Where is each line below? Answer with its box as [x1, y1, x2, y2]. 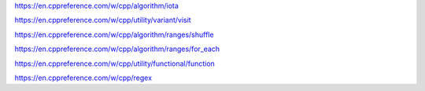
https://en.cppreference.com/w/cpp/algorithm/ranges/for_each [14, 44, 220, 54]
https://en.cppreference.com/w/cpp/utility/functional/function [14, 59, 216, 68]
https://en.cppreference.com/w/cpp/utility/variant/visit [14, 16, 192, 25]
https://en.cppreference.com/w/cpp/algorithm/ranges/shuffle [14, 30, 214, 39]
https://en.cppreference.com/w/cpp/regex [14, 73, 153, 82]
